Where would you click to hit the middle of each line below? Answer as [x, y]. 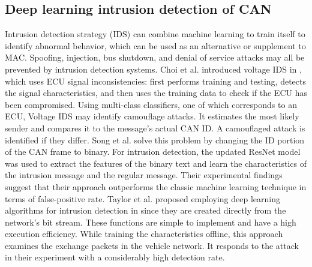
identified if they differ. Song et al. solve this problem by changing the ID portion [155, 139]
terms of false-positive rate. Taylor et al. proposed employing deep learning [143, 198]
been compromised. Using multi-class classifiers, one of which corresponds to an [151, 104]
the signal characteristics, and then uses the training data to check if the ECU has [156, 93]
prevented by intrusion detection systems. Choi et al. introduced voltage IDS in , [153, 69]
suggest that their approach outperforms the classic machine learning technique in [156, 186]
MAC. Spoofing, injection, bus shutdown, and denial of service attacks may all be [155, 57]
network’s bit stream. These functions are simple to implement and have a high [151, 222]
